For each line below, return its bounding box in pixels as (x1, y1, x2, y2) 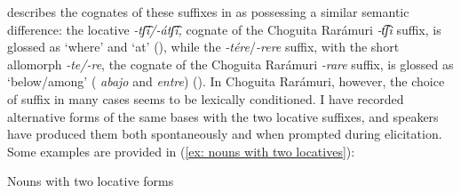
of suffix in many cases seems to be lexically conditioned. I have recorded (7, 89, 404, 108)
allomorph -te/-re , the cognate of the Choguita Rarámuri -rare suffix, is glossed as (7, 54, 454, 73)
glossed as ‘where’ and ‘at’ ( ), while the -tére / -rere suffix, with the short (7, 37, 400, 56)
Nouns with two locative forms (7, 172, 174, 190)
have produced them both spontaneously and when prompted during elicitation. (7, 125, 442, 143)
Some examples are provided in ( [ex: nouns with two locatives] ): (7, 141, 355, 160)
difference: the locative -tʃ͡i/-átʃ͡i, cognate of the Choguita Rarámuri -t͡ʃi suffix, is (7, 20, 441, 38)
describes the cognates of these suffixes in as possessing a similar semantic (7, 3, 409, 20)
